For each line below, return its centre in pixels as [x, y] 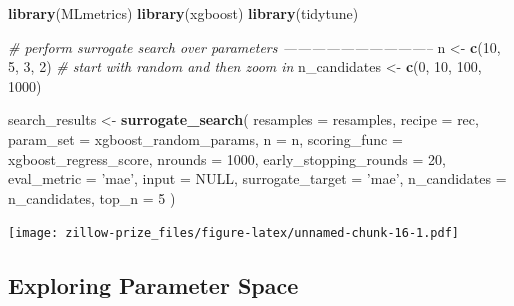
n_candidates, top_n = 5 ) [92, 197]
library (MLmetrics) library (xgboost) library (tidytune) [183, 13]
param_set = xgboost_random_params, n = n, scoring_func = [205, 138]
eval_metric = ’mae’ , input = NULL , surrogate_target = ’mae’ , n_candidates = [257, 178]
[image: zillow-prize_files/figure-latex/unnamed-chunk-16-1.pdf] [234, 233]
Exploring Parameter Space [153, 285]
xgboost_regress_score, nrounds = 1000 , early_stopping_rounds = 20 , [227, 158]
